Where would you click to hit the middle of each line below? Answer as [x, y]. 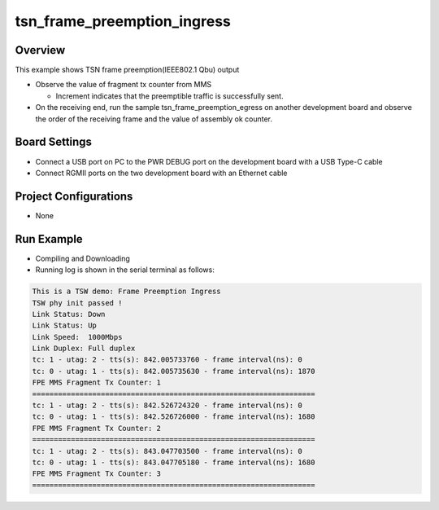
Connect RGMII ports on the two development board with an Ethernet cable [161, 173]
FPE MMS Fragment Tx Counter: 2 [97, 428]
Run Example [49, 239]
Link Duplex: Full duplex [84, 349]
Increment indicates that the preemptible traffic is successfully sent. [170, 96]
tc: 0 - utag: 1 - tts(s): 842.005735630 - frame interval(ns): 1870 [174, 371]
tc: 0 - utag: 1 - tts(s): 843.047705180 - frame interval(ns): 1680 [174, 462]
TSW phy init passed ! [77, 303]
